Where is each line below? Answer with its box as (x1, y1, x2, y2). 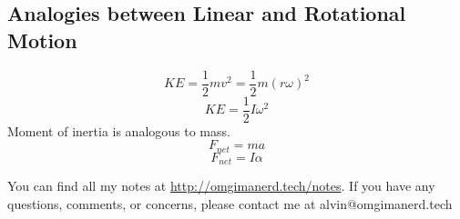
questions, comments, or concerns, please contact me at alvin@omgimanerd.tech (7, 194, 453, 213)
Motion (7, 25, 77, 54)
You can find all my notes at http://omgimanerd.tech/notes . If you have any (7, 176, 435, 195)
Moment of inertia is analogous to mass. (7, 121, 230, 140)
